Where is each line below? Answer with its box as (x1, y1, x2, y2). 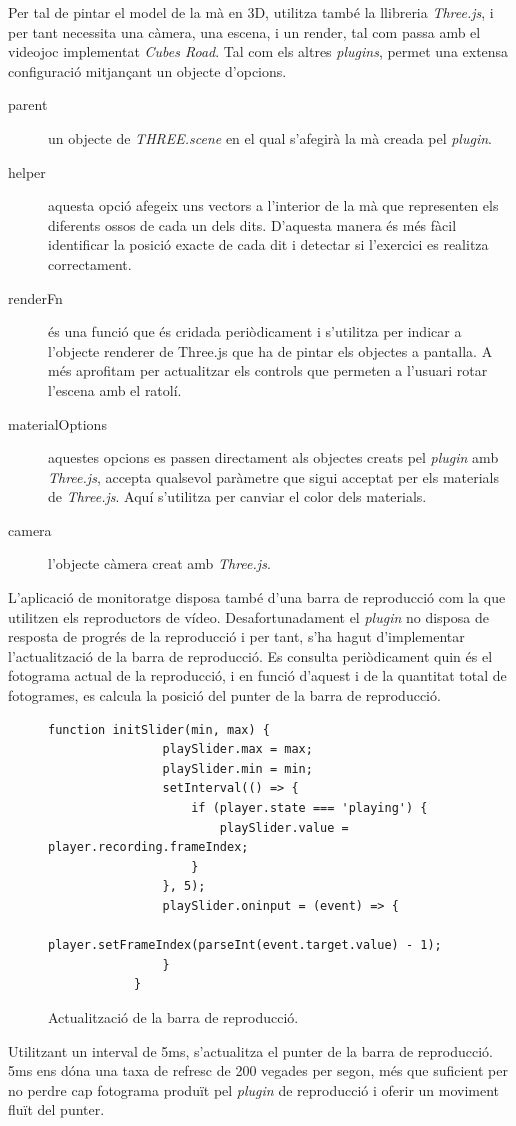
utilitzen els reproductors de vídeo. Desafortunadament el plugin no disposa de (8, 606, 489, 627)
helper (8, 161, 46, 182)
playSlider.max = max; (162, 742, 313, 757)
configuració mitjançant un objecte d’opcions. (8, 60, 287, 81)
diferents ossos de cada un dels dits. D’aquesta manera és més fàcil (48, 214, 457, 235)
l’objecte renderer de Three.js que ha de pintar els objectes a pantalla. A (48, 340, 493, 361)
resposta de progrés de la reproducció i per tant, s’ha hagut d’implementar (8, 626, 465, 647)
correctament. (48, 253, 132, 274)
